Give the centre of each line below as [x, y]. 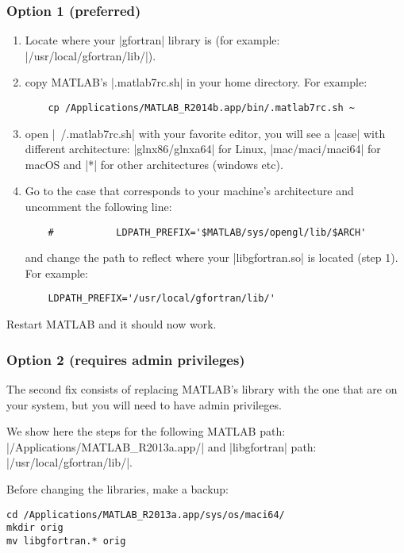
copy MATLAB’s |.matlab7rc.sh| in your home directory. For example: [196, 82]
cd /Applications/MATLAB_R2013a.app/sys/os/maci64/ [146, 515]
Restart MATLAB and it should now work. [112, 324]
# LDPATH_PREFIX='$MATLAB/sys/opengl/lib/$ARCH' [207, 232]
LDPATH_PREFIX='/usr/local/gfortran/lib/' [162, 299]
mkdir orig [35, 528]
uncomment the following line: [98, 207]
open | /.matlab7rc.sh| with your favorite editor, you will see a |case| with [205, 133]
